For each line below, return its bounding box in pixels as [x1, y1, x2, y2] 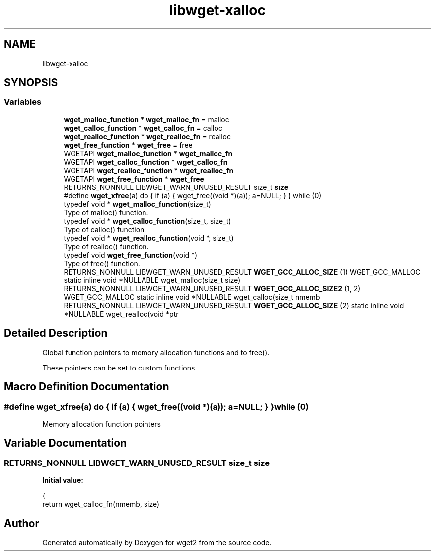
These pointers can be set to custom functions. [42, 363, 197, 372]
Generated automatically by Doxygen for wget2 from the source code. [42, 538, 272, 547]
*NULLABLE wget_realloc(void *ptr [64, 309, 179, 318]
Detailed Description [4, 327, 108, 340]
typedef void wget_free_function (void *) [64, 250, 198, 259]
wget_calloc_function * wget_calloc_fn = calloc [64, 123, 222, 132]
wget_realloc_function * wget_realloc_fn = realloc [64, 132, 231, 141]
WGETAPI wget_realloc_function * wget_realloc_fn [64, 166, 234, 175]
